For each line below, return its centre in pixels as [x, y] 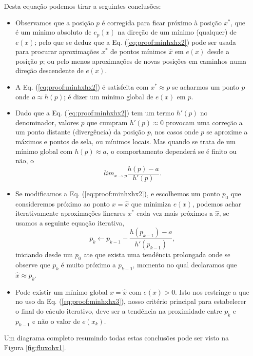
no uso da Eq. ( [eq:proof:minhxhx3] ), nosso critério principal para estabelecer [131, 301]
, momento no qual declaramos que [185, 265]
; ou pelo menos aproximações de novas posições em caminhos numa [145, 61]
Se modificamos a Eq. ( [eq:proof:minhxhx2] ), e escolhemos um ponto [118, 193]
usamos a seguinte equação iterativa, [70, 222]
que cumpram [107, 122]
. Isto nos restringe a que [212, 291]
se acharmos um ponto [206, 87]
